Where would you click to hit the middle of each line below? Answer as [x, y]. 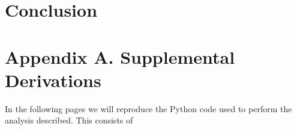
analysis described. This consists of [69, 120]
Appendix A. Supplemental [120, 56]
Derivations [53, 80]
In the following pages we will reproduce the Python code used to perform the [148, 108]
